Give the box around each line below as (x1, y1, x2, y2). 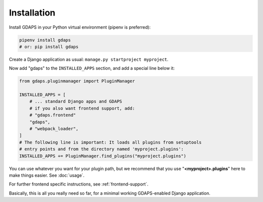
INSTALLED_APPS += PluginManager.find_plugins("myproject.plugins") (19, 153, 187, 159)
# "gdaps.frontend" (29, 112, 76, 118)
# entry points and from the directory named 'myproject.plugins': (19, 146, 184, 152)
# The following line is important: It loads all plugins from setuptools (19, 139, 202, 145)
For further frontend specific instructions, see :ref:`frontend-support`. (9, 181, 149, 187)
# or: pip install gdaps (19, 44, 79, 50)
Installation (9, 7, 56, 18)
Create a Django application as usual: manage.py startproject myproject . (9, 56, 169, 62)
